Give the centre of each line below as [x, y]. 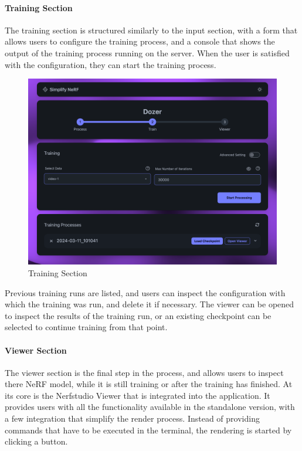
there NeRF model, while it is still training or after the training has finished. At [149, 384]
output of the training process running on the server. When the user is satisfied [147, 52]
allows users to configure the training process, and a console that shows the [140, 41]
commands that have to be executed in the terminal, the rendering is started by [148, 430]
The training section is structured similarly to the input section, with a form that [151, 30]
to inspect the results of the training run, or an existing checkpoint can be [138, 315]
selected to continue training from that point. [86, 327]
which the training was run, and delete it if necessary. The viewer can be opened [150, 304]
